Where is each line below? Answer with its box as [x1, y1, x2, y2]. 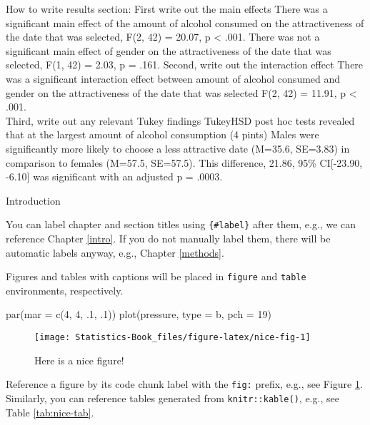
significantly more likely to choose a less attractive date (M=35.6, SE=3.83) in [6, 140, 350, 155]
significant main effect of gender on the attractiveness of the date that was [6, 43, 331, 58]
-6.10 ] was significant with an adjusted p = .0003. [6, 169, 223, 184]
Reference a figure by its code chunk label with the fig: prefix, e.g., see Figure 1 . [6, 377, 363, 391]
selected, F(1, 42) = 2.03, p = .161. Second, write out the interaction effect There [6, 57, 364, 72]
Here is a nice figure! [34, 352, 124, 367]
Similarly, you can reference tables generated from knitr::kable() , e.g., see [6, 390, 339, 405]
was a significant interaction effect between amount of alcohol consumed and [6, 71, 341, 86]
